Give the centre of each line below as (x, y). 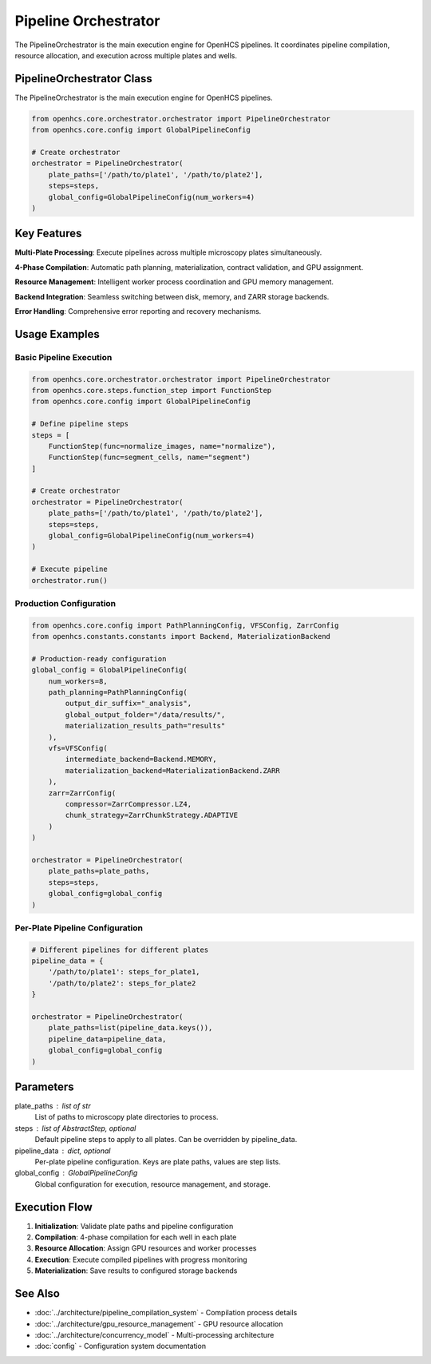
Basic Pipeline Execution (63, 357)
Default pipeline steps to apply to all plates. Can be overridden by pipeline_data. (166, 1140)
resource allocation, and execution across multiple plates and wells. (126, 55)
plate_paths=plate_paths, (99, 871)
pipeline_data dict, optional (63, 1151)
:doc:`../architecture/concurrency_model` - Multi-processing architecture (154, 1334)
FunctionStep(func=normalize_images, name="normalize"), (162, 446)
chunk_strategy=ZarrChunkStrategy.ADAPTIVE (152, 815)
